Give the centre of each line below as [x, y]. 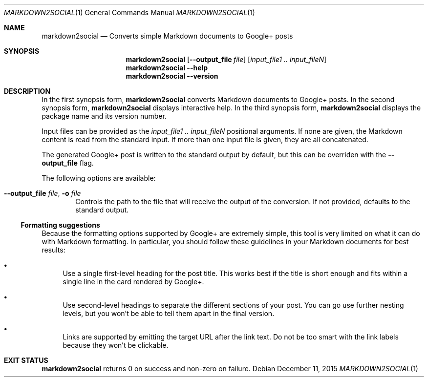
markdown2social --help [167, 68]
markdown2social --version [172, 76]
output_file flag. [68, 163]
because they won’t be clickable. [116, 345]
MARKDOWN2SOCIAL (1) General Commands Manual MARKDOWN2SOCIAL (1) [129, 12]
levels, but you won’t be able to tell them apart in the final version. [169, 313]
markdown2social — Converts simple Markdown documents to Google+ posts [167, 36]
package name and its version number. [104, 116]
